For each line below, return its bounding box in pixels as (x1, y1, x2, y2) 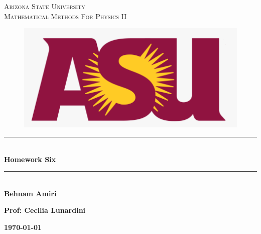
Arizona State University (4, 1, 85, 11)
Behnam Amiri (4, 188, 57, 198)
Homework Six (4, 153, 56, 164)
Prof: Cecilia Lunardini (4, 205, 86, 215)
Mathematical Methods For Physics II (4, 11, 126, 21)
